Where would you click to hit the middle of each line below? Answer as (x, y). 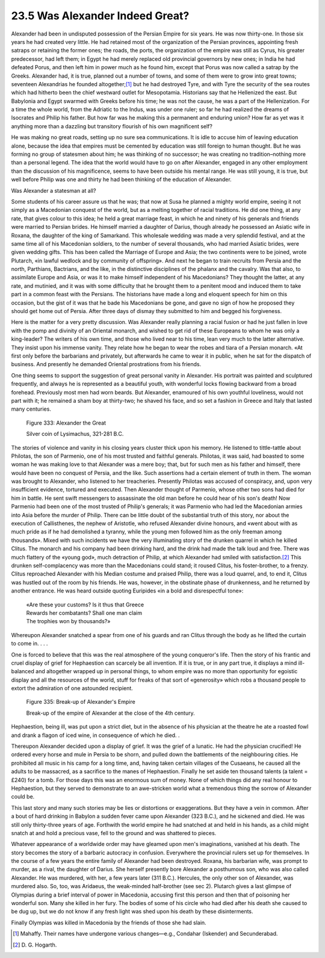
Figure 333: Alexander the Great (66, 423)
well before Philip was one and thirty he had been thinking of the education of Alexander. (121, 179)
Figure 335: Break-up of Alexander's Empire (81, 702)
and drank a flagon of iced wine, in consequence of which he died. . (95, 735)
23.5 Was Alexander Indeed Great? (100, 16)
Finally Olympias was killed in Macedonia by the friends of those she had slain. (109, 922)
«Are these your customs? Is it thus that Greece (85, 605)
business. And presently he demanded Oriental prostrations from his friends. (106, 364)
